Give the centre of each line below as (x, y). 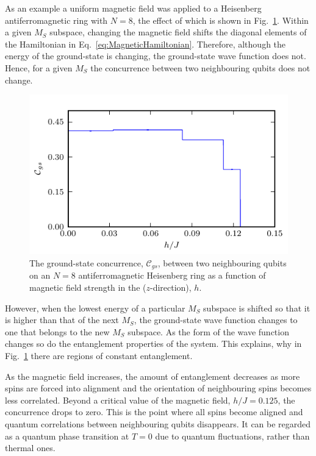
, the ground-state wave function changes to (216, 320)
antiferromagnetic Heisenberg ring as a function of (172, 275)
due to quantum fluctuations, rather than (232, 436)
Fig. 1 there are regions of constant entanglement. (99, 355)
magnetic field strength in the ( (88, 287)
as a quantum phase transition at (67, 436)
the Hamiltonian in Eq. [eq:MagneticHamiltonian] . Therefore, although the (145, 44)
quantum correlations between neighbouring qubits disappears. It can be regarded (158, 423)
